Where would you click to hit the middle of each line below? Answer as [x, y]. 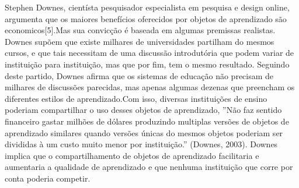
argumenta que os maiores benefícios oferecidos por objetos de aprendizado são [146, 18]
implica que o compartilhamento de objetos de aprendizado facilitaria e [132, 155]
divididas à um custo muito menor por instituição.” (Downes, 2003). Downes [141, 144]
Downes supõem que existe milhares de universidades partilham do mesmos [140, 41]
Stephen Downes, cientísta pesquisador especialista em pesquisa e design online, [147, 7]
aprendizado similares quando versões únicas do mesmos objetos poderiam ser [144, 132]
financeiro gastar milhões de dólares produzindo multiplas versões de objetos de [147, 121]
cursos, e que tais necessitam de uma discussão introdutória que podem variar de [149, 53]
